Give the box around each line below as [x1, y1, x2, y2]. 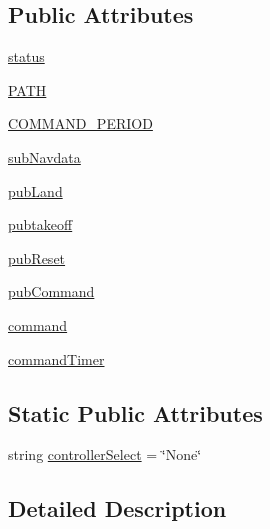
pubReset [8, 247, 66, 268]
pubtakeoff [8, 214, 73, 235]
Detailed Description [8, 493, 227, 524]
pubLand [8, 180, 63, 201]
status [8, 46, 45, 67]
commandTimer [8, 348, 105, 369]
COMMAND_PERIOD [8, 113, 153, 134]
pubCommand [8, 281, 95, 302]
